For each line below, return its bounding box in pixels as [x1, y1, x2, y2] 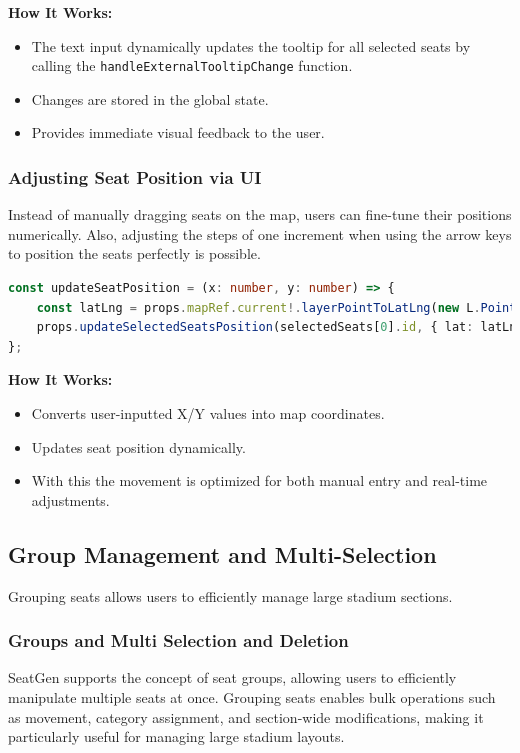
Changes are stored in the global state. [31, 88, 269, 109]
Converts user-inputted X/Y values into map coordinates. [31, 403, 385, 423]
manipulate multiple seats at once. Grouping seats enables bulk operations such [8, 686, 496, 707]
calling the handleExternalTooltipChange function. [31, 55, 353, 76]
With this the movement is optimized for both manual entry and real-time [31, 470, 488, 491]
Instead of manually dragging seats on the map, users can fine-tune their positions [8, 204, 512, 225]
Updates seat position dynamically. [31, 436, 246, 457]
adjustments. [31, 489, 110, 510]
